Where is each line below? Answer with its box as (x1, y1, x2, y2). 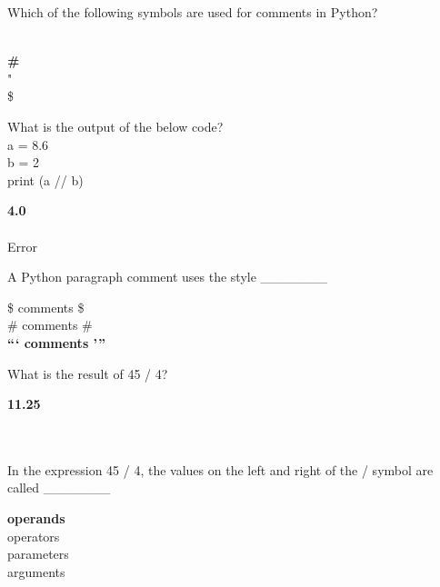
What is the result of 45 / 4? (7, 363, 168, 383)
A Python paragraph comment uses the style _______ (7, 267, 328, 286)
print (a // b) (7, 170, 84, 189)
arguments (7, 562, 65, 581)
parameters (7, 544, 69, 563)
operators (7, 526, 60, 545)
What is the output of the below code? (7, 116, 224, 135)
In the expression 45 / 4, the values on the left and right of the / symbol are (7, 460, 434, 479)
